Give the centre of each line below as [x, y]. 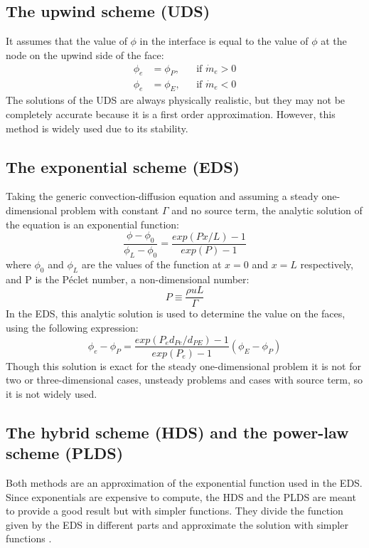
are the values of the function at [151, 264]
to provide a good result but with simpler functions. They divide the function [175, 511]
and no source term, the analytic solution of [267, 210]
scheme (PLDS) [65, 453]
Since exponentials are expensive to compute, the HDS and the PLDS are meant [181, 496]
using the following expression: [72, 327]
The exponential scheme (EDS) [123, 166]
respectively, [327, 264]
